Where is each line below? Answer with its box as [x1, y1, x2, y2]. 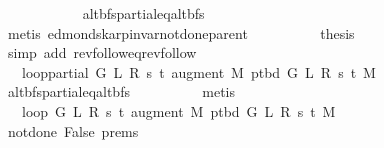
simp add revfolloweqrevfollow [7, 42, 197, 63]
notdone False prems [7, 120, 139, 141]
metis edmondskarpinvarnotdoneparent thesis [7, 22, 355, 43]
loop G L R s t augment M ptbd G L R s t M [21, 100, 336, 121]
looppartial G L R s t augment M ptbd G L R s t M [21, 61, 376, 82]
